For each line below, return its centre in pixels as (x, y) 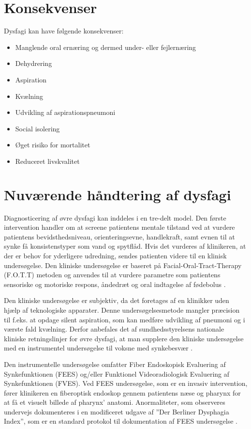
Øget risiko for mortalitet (53, 145)
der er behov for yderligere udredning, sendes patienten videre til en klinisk (115, 255)
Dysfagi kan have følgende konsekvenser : (64, 31)
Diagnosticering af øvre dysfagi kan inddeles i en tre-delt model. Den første (115, 217)
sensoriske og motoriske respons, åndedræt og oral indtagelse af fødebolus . (115, 284)
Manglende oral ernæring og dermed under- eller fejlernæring (106, 47)
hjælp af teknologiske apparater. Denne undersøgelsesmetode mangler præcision (122, 310)
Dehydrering (34, 63)
